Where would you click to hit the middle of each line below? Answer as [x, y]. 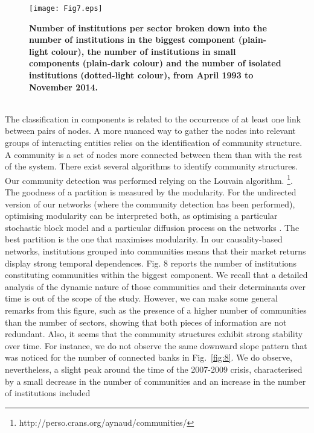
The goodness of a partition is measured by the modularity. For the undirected [151, 192]
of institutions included [48, 393]
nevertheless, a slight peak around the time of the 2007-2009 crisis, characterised [154, 369]
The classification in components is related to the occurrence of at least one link [153, 119]
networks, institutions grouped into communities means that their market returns [155, 251]
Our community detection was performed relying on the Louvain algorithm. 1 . [149, 179]
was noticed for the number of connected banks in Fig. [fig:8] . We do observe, [149, 357]
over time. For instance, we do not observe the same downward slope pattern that [156, 345]
